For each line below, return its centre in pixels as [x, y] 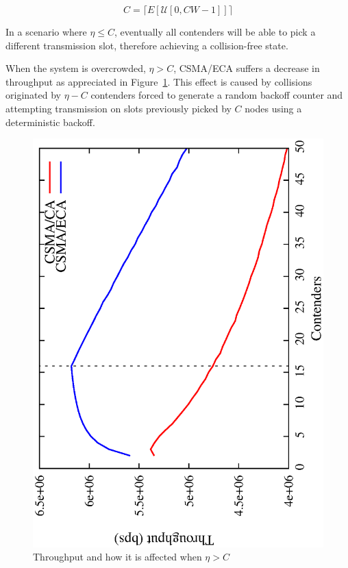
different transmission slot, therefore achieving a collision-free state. [147, 45]
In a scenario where [46, 32]
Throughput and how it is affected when [117, 557]
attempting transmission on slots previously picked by [119, 108]
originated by [33, 95]
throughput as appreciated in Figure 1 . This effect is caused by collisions [159, 81]
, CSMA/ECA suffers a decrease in [247, 68]
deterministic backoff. [50, 122]
